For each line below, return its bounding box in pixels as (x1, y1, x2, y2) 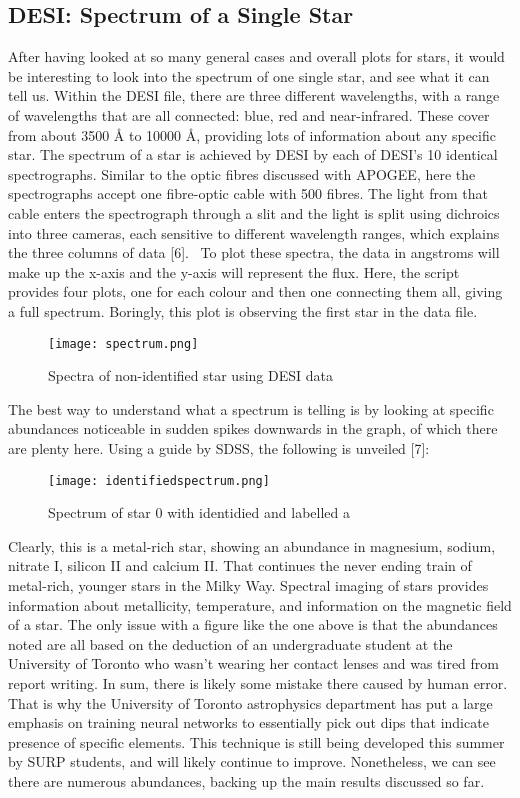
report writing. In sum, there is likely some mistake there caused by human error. (8, 672, 508, 693)
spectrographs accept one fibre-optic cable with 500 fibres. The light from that (8, 183, 488, 204)
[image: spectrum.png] (48, 336, 199, 351)
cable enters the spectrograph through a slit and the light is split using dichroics (8, 202, 500, 223)
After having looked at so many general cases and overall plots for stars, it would (8, 46, 505, 67)
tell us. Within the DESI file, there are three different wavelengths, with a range (8, 85, 500, 106)
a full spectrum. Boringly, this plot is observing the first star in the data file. (8, 300, 478, 321)
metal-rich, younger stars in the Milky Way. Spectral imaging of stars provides (8, 574, 489, 595)
